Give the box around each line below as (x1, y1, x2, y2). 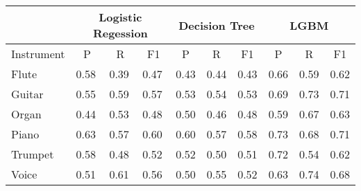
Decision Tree (178, 17, 255, 33)
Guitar (11, 86, 44, 102)
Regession (92, 25, 148, 41)
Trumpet (11, 146, 54, 162)
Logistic (99, 9, 142, 25)
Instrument (11, 46, 65, 62)
